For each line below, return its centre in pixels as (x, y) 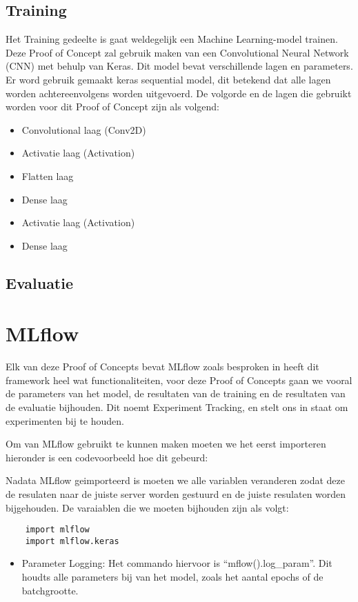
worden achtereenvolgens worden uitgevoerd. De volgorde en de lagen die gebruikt (179, 93)
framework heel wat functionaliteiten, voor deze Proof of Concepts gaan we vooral (179, 380)
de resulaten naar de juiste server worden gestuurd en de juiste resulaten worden (176, 493)
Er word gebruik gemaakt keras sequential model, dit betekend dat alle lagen (168, 79)
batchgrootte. (50, 590)
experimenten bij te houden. (65, 420)
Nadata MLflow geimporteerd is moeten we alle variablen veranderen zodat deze (175, 480)
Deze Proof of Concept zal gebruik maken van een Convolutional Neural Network (177, 52)
